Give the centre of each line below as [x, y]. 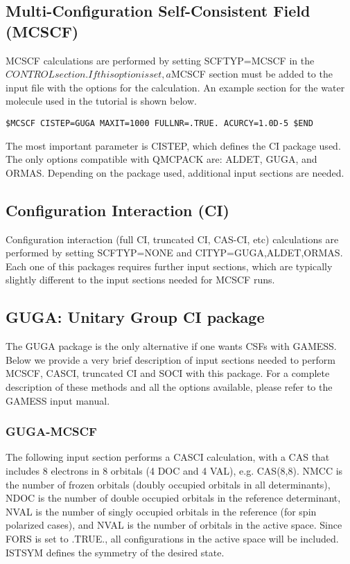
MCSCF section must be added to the [252, 74]
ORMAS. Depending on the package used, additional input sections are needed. [175, 172]
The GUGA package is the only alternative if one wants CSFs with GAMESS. [171, 346]
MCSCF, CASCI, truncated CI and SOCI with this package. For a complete [168, 373]
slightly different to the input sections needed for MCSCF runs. [140, 280]
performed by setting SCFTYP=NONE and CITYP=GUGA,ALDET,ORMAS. [174, 253]
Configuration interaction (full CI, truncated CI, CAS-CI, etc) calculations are [172, 239]
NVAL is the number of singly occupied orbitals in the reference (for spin [161, 511]
